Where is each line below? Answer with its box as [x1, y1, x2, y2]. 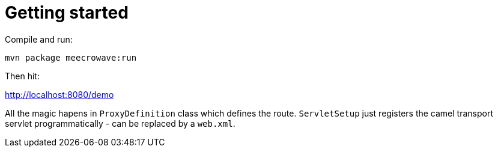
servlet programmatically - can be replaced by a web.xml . [5, 118, 235, 129]
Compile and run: [5, 34, 73, 44]
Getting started [5, 2, 129, 23]
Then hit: [5, 70, 40, 81]
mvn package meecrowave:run [5, 52, 137, 62]
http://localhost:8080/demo [5, 89, 114, 100]
